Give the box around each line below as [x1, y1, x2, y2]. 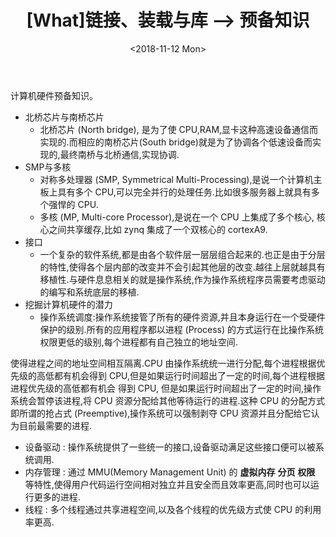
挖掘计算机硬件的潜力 [24, 298, 113, 310]
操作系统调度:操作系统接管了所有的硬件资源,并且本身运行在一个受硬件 [39, 311, 326, 323]
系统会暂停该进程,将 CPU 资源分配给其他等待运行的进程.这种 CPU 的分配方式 [10, 394, 325, 406]
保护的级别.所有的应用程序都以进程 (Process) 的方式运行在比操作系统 [39, 323, 325, 335]
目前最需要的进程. [18, 419, 93, 431]
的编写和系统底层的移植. [39, 286, 140, 298]
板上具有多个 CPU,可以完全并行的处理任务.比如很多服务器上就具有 [39, 186, 312, 198]
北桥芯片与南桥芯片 [24, 111, 105, 123]
